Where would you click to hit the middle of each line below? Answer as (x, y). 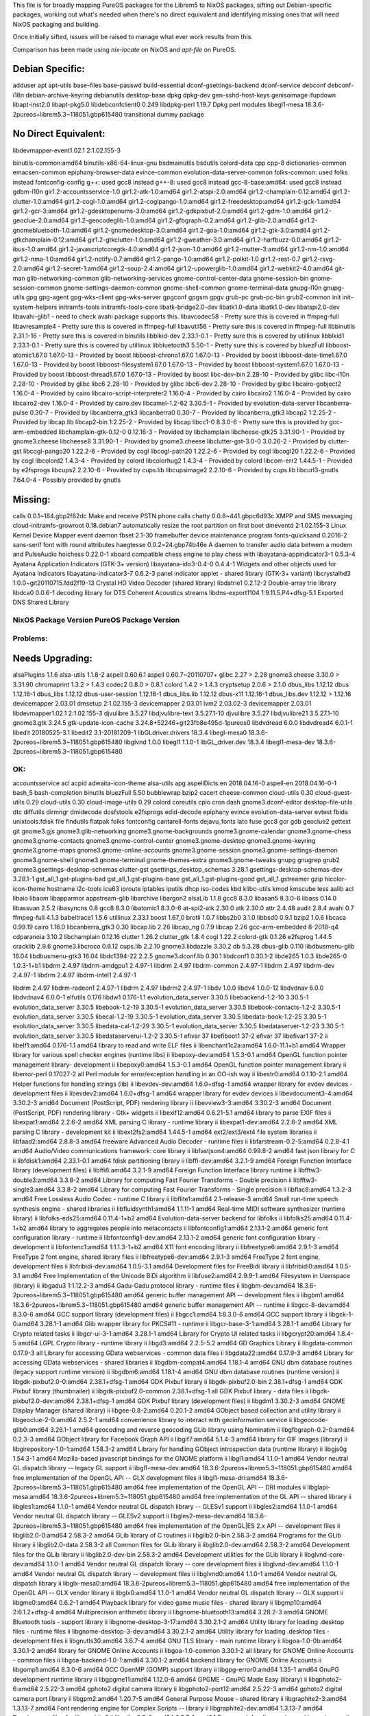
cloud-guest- (334, 792)
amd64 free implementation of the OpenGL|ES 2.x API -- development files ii (232, 1526)
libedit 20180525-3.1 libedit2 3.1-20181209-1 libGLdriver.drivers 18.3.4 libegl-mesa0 (130, 732)
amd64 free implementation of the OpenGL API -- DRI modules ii (215, 1487)
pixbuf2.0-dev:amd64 (44, 1401)
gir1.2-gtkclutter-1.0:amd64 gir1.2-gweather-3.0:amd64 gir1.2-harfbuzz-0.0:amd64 (205, 240)
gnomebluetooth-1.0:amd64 (52, 230)
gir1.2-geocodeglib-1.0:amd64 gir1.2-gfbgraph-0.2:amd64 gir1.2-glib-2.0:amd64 (184, 220)
